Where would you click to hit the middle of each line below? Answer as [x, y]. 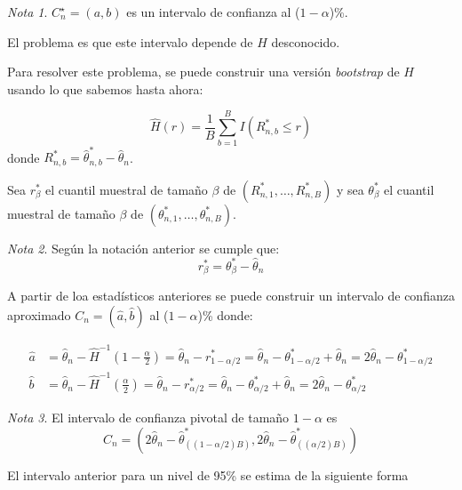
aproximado [39, 314]
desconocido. [306, 41]
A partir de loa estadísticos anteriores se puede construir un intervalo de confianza [231, 296]
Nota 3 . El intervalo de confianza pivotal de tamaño [148, 418]
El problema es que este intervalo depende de [130, 41]
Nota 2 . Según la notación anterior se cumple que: [143, 248]
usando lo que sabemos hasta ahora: [105, 88]
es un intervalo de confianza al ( [213, 12]
